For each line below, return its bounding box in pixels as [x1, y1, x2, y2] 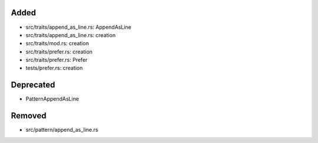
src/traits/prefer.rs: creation [25, 48, 93, 55]
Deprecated [11, 80, 55, 90]
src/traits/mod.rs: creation [25, 40, 90, 47]
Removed [11, 111, 47, 121]
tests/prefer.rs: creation [25, 65, 83, 72]
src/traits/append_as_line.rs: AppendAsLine [25, 24, 132, 31]
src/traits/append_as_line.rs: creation [25, 31, 116, 38]
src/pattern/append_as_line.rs [25, 127, 98, 134]
